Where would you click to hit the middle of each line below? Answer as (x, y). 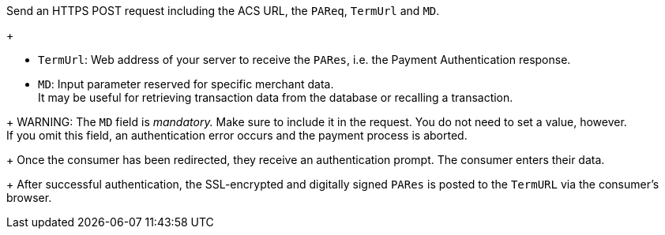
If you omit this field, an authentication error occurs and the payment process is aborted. (237, 135)
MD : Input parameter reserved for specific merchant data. (186, 84)
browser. (29, 198)
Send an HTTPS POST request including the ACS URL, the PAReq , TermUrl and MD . (223, 11)
